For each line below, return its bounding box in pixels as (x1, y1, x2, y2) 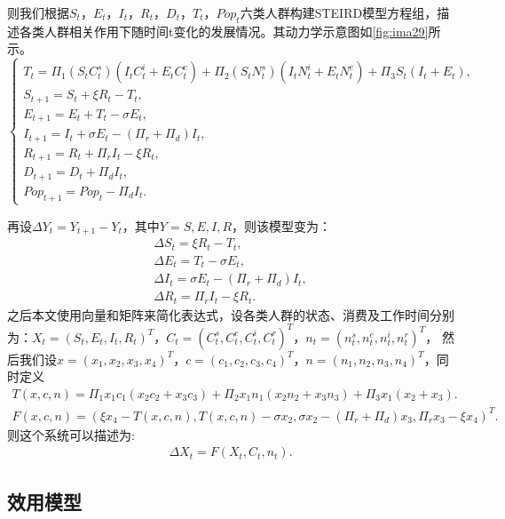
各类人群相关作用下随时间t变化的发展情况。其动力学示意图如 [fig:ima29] (19, 21, 429, 40)
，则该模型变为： (232, 216, 332, 235)
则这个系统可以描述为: (7, 425, 135, 443)
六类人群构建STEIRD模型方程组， (240, 4, 438, 21)
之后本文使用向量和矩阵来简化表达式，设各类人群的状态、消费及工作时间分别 (7, 305, 454, 323)
